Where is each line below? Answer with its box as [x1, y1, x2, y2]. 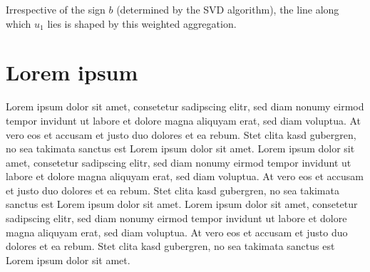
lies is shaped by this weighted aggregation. [47, 16, 237, 31]
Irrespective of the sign [6, 2, 106, 16]
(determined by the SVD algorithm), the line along [116, 2, 339, 16]
